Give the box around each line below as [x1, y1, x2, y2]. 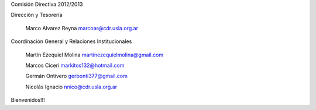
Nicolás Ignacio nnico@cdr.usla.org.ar [25, 83, 118, 90]
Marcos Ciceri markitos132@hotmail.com [25, 62, 125, 69]
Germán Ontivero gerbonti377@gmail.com [25, 73, 128, 80]
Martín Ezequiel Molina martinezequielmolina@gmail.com [25, 51, 164, 58]
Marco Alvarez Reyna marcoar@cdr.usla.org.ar [25, 24, 139, 31]
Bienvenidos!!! [11, 97, 45, 104]
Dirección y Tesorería [11, 12, 63, 19]
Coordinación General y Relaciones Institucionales [11, 38, 132, 45]
